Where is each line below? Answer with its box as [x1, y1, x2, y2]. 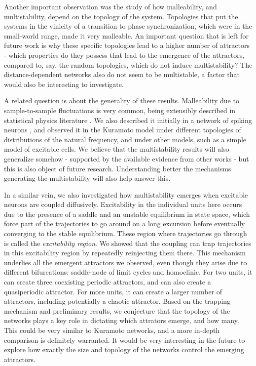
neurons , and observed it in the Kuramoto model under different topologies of [4, 124, 241, 135]
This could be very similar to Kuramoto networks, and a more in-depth [4, 325, 220, 335]
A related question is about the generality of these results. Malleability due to [4, 95, 239, 106]
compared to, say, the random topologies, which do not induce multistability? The [4, 59, 253, 70]
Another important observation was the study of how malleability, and [4, 1, 217, 11]
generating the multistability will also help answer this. [4, 173, 171, 183]
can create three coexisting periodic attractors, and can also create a [4, 277, 211, 287]
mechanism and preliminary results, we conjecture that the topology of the [4, 305, 230, 316]
